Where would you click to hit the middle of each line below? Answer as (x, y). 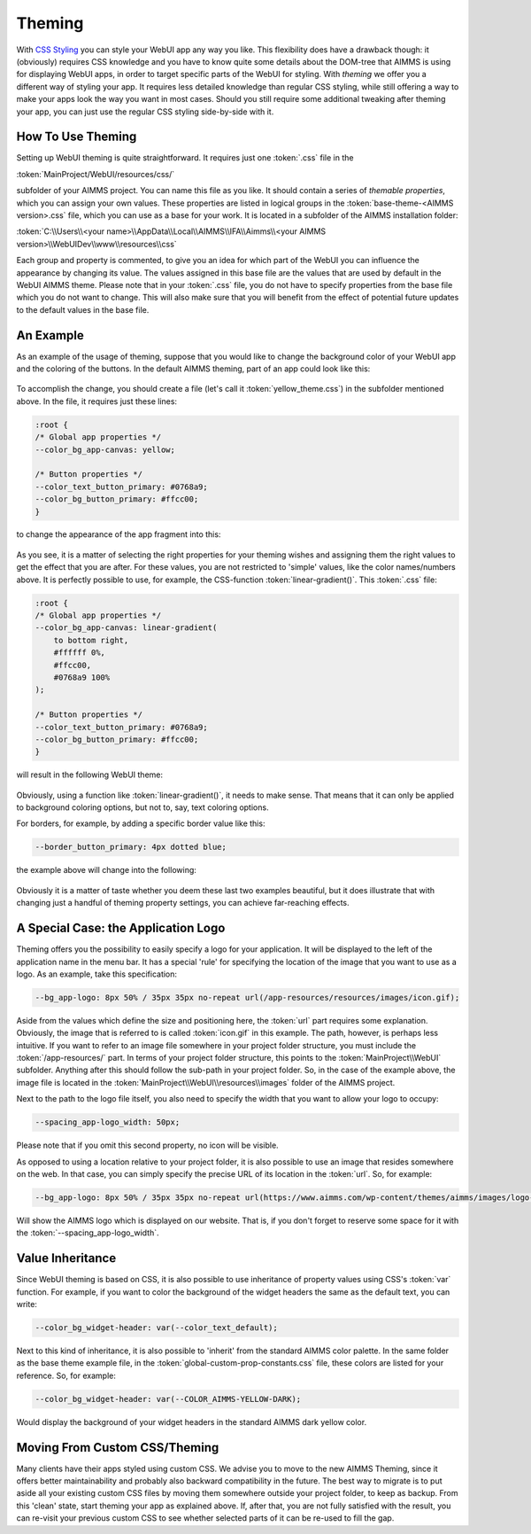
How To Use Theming (77, 137)
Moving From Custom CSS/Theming (118, 1448)
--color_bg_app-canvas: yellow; (105, 449)
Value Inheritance (66, 1258)
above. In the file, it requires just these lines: (96, 401)
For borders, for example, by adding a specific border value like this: (141, 823)
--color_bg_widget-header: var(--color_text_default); (156, 1328)
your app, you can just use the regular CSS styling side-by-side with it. (145, 112)
